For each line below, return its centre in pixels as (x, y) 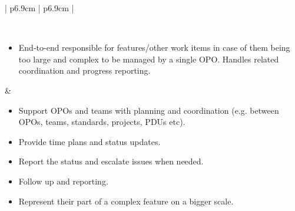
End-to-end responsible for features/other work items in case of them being (154, 47)
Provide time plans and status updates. (90, 141)
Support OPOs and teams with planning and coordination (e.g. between (149, 110)
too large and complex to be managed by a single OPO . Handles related (149, 59)
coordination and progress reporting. (84, 70)
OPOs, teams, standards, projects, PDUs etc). (102, 122)
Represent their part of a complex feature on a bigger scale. (126, 201)
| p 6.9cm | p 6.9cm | (39, 8)
